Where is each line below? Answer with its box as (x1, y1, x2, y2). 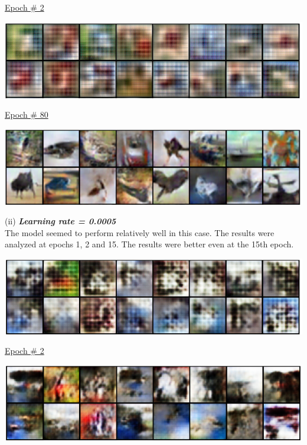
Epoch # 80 (5, 108, 48, 121)
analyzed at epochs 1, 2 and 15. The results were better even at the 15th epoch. (5, 238, 294, 250)
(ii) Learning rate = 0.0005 (5, 215, 116, 227)
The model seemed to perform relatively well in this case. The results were (5, 226, 275, 238)
